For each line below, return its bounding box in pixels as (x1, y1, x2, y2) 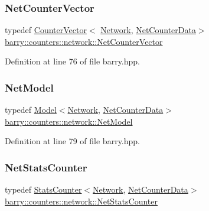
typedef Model (5, 103, 57, 116)
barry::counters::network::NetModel (5, 115, 133, 127)
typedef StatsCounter (5, 183, 82, 196)
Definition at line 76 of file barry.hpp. (5, 55, 140, 67)
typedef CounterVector (5, 24, 87, 36)
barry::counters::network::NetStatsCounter (5, 194, 158, 207)
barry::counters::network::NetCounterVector (5, 35, 163, 47)
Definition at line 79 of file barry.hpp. (5, 135, 140, 147)
